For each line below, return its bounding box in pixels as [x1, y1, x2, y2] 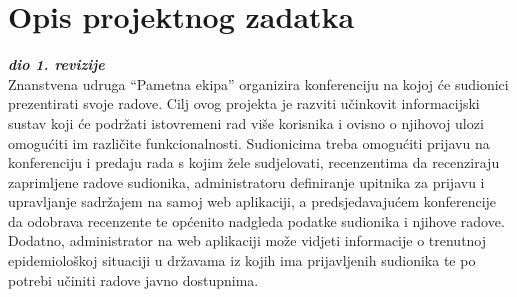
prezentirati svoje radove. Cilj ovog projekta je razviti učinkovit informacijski [8, 93, 480, 114]
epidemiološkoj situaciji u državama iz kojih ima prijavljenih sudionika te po [8, 250, 476, 271]
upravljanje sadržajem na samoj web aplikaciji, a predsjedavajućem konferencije [8, 191, 497, 212]
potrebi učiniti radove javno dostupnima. [8, 269, 259, 290]
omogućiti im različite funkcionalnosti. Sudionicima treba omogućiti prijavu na [8, 132, 490, 153]
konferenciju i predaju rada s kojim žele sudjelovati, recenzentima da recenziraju [8, 152, 500, 173]
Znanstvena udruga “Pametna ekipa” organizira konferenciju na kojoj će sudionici [8, 73, 509, 94]
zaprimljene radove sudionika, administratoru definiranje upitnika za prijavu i [8, 171, 485, 192]
